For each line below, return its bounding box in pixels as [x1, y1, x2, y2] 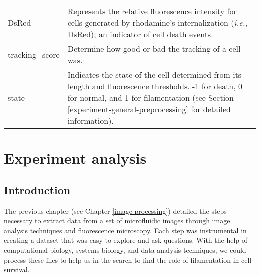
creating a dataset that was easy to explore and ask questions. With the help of [4, 235, 248, 245]
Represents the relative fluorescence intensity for [67, 5, 237, 17]
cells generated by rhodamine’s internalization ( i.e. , [67, 17, 248, 28]
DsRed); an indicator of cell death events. [67, 28, 213, 40]
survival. [4, 264, 30, 275]
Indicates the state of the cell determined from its [67, 69, 242, 80]
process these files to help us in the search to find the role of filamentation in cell [4, 254, 252, 265]
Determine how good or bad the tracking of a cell [67, 43, 241, 54]
